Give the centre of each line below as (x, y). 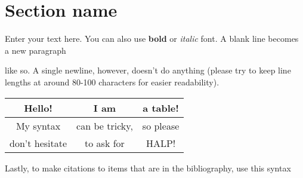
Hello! (38, 108)
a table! (161, 108)
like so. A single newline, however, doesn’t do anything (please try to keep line (148, 70)
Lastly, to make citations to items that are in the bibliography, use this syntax (148, 168)
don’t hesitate (38, 143)
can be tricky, (105, 125)
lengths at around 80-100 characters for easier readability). (112, 82)
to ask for (105, 143)
